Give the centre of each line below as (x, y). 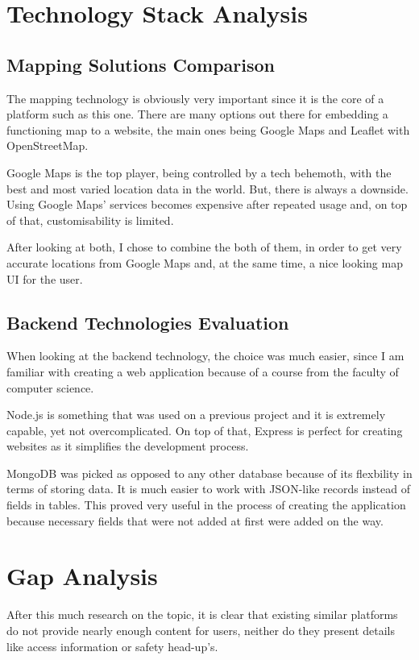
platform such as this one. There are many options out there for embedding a (197, 114)
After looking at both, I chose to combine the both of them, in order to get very (204, 247)
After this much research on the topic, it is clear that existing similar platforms (202, 614)
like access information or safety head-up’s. (112, 646)
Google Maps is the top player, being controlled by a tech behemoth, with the (199, 172)
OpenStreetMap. (48, 145)
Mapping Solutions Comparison (141, 64)
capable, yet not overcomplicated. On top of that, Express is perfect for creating (205, 430)
